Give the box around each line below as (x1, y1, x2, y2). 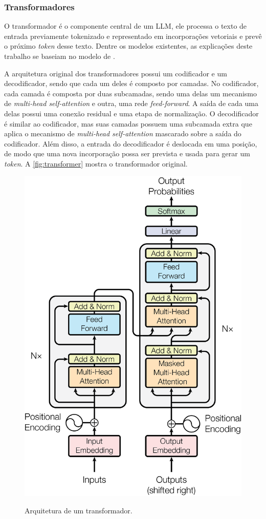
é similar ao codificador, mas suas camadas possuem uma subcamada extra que (4, 118, 252, 129)
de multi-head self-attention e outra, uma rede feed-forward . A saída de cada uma (4, 98, 258, 109)
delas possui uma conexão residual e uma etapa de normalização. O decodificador (4, 108, 259, 118)
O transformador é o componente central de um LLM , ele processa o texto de (4, 20, 247, 31)
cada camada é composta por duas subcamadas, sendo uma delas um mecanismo (4, 88, 257, 98)
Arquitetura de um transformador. (25, 505, 132, 515)
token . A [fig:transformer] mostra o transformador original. (4, 158, 188, 169)
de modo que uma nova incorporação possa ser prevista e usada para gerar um (4, 148, 250, 159)
